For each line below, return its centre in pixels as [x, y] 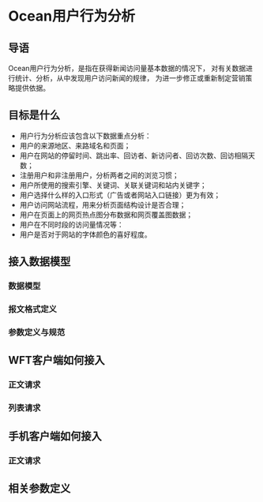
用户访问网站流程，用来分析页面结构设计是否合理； [103, 204]
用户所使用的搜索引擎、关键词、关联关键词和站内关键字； [113, 185]
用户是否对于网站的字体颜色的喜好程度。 [85, 234]
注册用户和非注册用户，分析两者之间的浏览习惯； [99, 175]
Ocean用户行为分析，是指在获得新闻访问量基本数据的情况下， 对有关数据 [127, 68]
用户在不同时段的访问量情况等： [71, 224]
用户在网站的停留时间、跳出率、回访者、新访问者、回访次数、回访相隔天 [137, 155]
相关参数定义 [39, 488]
